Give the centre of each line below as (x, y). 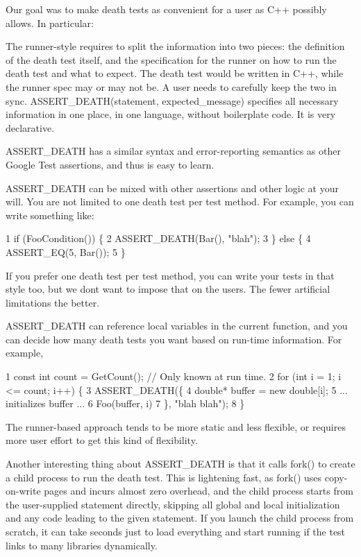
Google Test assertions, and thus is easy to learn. (110, 164)
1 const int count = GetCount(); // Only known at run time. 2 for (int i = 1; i (174, 376)
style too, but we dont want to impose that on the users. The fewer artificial (168, 289)
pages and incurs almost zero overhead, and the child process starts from (199, 491)
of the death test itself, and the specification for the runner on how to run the (171, 59)
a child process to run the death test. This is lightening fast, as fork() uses (164, 477)
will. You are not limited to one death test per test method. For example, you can (180, 202)
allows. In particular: (50, 23)
